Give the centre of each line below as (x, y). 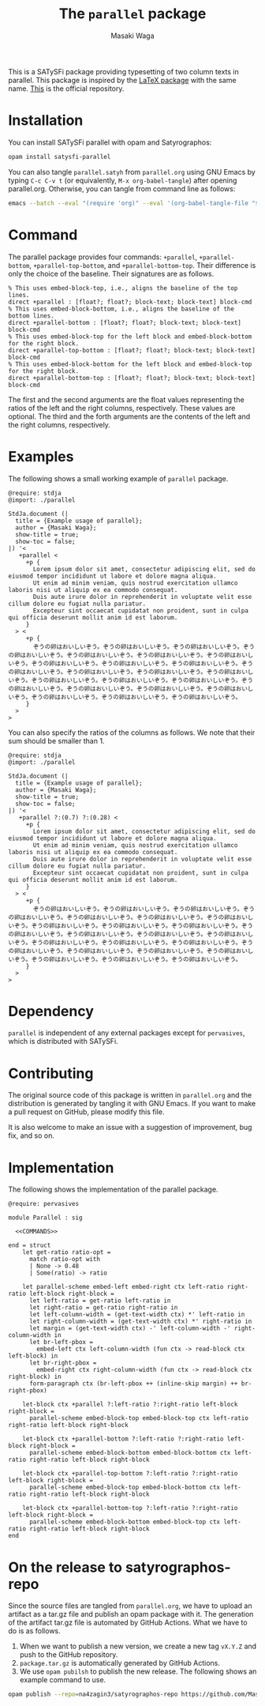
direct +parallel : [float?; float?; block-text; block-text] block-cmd (130, 302)
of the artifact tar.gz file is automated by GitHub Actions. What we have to (128, 1623)
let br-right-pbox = (63, 1363)
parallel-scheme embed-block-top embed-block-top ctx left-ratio (138, 1418)
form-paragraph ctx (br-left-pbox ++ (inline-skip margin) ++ (133, 1384)
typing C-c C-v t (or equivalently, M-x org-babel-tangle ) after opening (123, 180)
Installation (46, 121)
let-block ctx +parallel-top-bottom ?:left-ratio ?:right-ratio (130, 1474)
